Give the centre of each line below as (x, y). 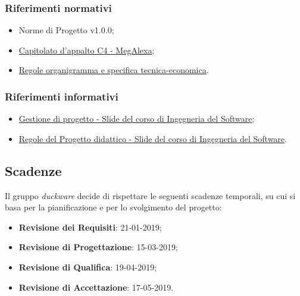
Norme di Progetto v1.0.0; (66, 30)
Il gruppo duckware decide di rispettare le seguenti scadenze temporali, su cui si (150, 195)
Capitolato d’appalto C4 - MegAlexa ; (87, 50)
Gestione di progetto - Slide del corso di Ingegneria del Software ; (137, 119)
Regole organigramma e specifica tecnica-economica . (114, 70)
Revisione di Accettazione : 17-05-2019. (96, 287)
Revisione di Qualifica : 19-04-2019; (88, 267)
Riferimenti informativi (62, 96)
